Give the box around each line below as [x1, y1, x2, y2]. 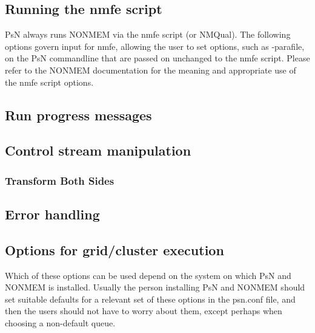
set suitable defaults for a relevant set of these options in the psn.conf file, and [5, 292, 296, 305]
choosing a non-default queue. [5, 316, 116, 329]
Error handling [5, 204, 100, 223]
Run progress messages [5, 105, 152, 124]
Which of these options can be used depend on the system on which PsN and [5, 269, 291, 281]
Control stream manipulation [5, 141, 191, 160]
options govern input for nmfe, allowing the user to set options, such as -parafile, [5, 39, 305, 52]
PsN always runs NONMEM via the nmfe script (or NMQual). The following [5, 28, 291, 41]
